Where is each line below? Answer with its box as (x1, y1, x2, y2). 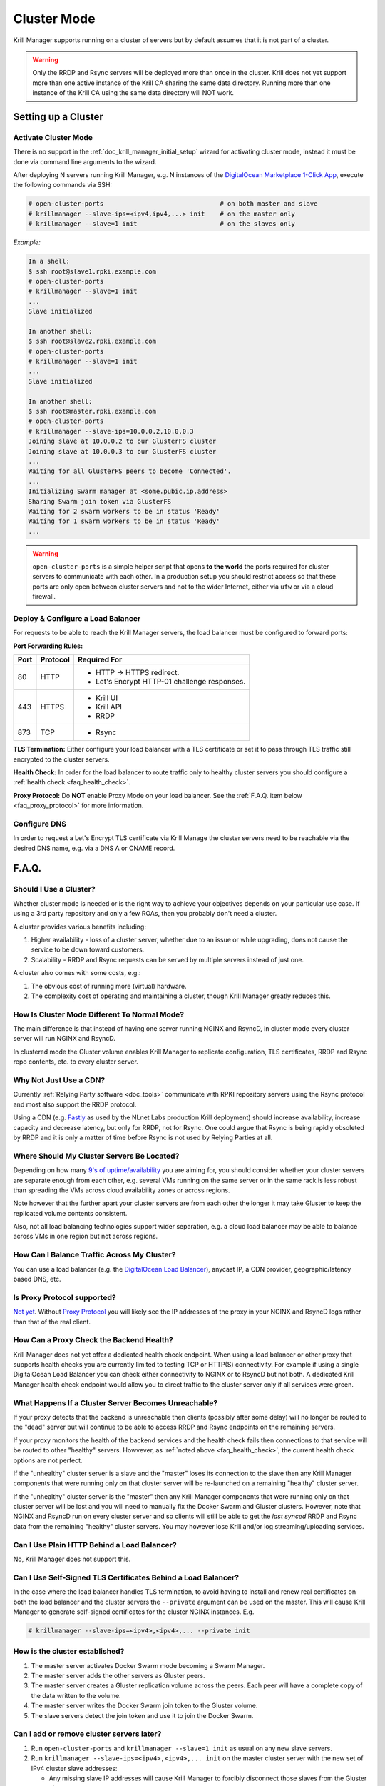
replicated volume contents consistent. (13, 1209, 128, 1217)
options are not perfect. (13, 1456, 83, 1465)
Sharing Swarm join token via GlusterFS (28, 497, 171, 505)
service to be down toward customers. (31, 945, 145, 954)
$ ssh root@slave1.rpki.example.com (28, 267, 157, 275)
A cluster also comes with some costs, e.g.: (13, 969, 141, 977)
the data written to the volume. (31, 1691, 121, 1700)
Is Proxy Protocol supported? (13, 1292, 117, 1302)
